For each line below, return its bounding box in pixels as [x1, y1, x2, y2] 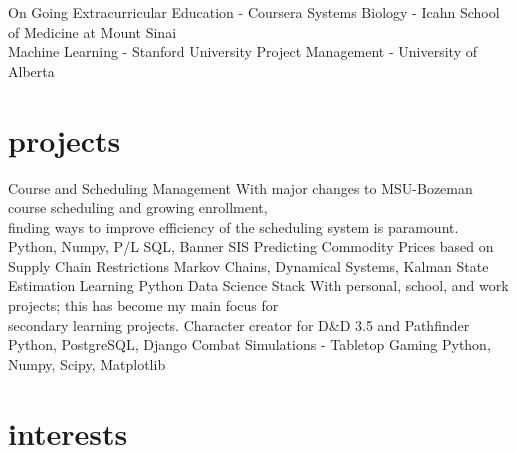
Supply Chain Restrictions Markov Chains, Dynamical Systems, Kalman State [8, 255, 489, 276]
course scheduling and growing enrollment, [8, 197, 268, 218]
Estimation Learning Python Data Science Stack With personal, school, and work [8, 275, 509, 296]
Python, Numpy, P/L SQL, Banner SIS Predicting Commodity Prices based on [8, 236, 494, 257]
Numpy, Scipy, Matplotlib [8, 353, 166, 374]
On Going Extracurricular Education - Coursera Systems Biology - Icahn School [8, 2, 500, 22]
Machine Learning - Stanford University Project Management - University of [8, 41, 477, 62]
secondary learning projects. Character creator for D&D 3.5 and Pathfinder [8, 314, 470, 335]
